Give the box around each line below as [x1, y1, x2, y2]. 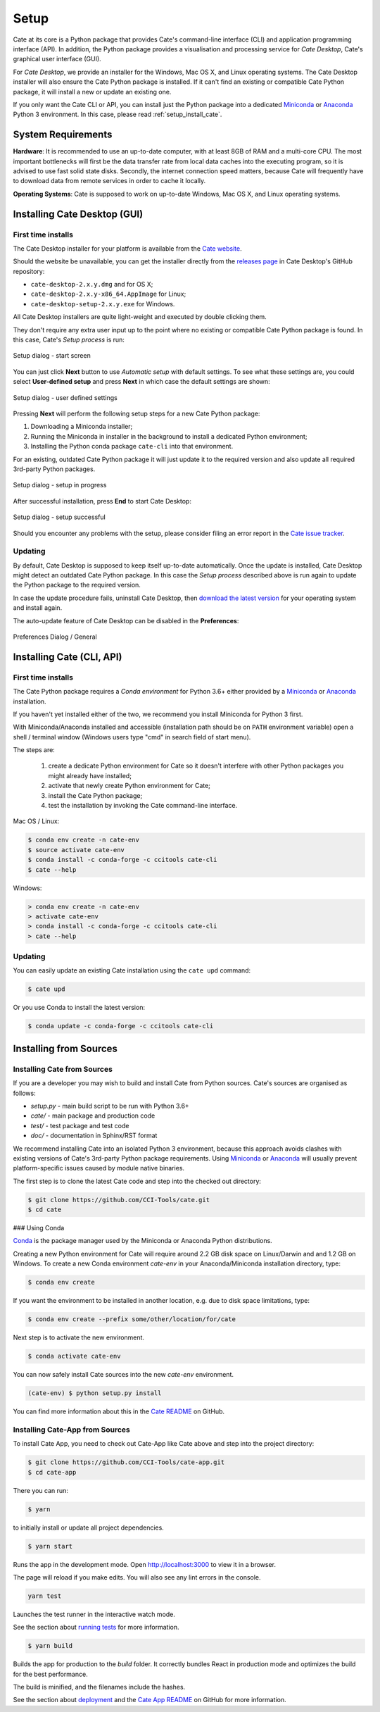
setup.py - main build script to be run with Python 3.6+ [30, 1101, 189, 1110]
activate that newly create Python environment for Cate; [48, 782, 211, 790]
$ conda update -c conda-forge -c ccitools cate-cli [27, 1022, 214, 1030]
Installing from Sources [13, 1042, 118, 1054]
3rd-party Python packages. [13, 465, 96, 473]
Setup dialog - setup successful [13, 513, 106, 521]
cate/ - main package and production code [30, 1111, 156, 1120]
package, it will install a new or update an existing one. [13, 87, 172, 96]
